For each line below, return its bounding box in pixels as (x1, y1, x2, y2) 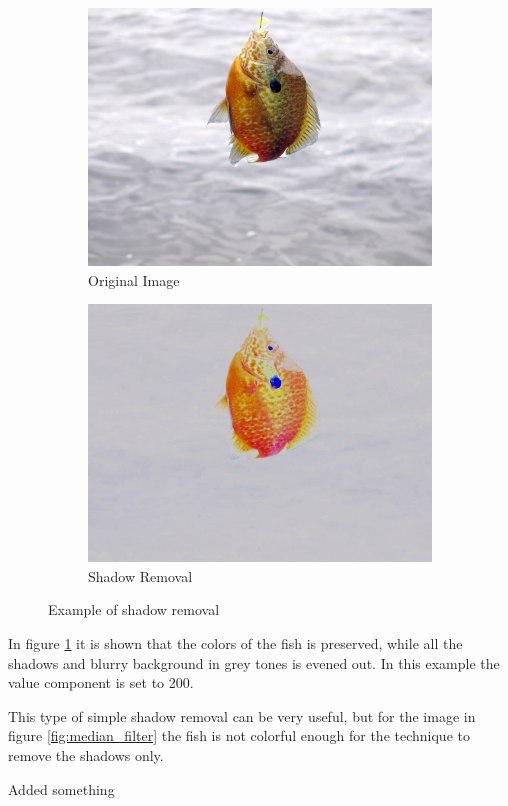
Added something (8, 778, 115, 799)
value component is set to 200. (8, 672, 194, 693)
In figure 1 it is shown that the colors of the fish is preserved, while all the (8, 632, 463, 653)
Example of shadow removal (48, 599, 220, 620)
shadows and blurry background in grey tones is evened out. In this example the (8, 652, 500, 673)
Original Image (88, 269, 180, 290)
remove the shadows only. (8, 744, 164, 765)
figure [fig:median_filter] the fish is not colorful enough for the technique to (8, 725, 470, 746)
